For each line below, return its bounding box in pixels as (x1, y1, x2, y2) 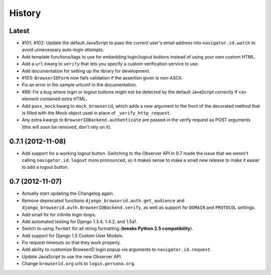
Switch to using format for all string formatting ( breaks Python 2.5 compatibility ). (22, 225, 193, 231)
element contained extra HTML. (22, 96, 87, 102)
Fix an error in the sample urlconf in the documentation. (22, 82, 138, 88)
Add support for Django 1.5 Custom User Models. (22, 232, 124, 238)
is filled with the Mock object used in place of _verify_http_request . (22, 110, 172, 116)
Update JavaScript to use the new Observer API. (22, 253, 122, 259)
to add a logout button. (22, 164, 69, 170)
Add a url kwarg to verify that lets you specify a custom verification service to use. (22, 61, 199, 67)
